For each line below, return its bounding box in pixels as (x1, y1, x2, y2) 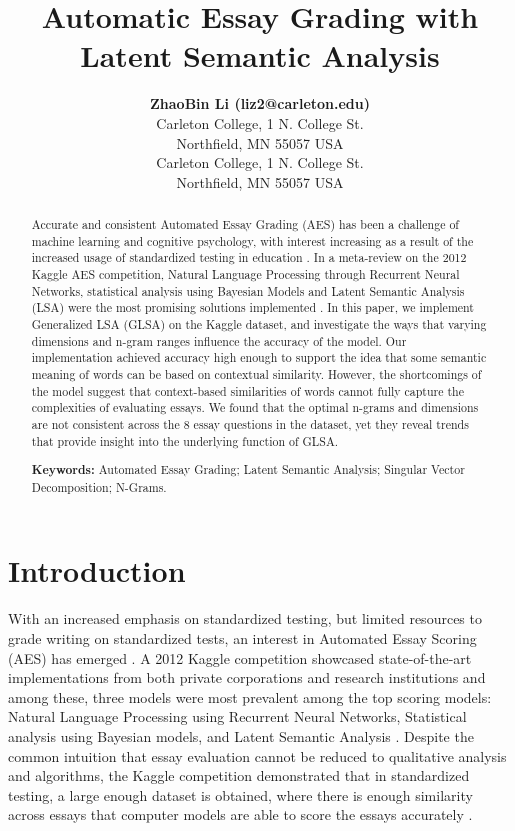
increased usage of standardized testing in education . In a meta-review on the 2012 (31, 249, 467, 266)
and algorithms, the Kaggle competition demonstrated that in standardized (8, 765, 470, 786)
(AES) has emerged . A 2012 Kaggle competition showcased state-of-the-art (8, 647, 472, 668)
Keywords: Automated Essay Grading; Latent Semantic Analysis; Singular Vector (31, 461, 465, 479)
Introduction (8, 550, 186, 591)
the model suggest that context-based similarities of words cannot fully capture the (31, 382, 464, 399)
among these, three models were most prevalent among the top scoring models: (8, 686, 492, 707)
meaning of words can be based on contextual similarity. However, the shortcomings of (31, 365, 482, 382)
